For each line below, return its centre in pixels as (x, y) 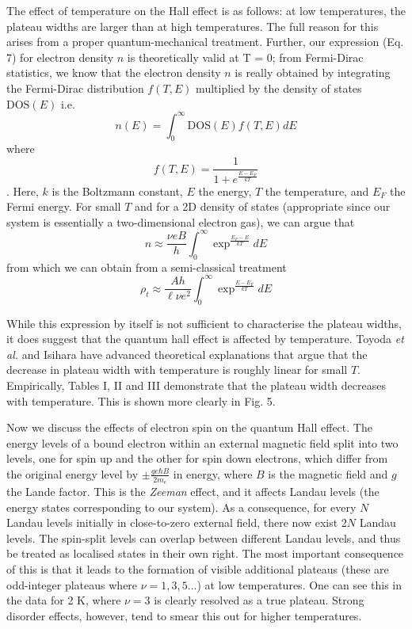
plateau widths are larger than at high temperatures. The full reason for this (193, 26)
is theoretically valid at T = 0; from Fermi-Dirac (245, 57)
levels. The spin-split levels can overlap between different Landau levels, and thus (204, 538)
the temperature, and (317, 191)
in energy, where (213, 473)
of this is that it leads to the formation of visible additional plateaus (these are (198, 569)
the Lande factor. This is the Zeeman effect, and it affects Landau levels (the (193, 492)
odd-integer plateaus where (72, 584)
